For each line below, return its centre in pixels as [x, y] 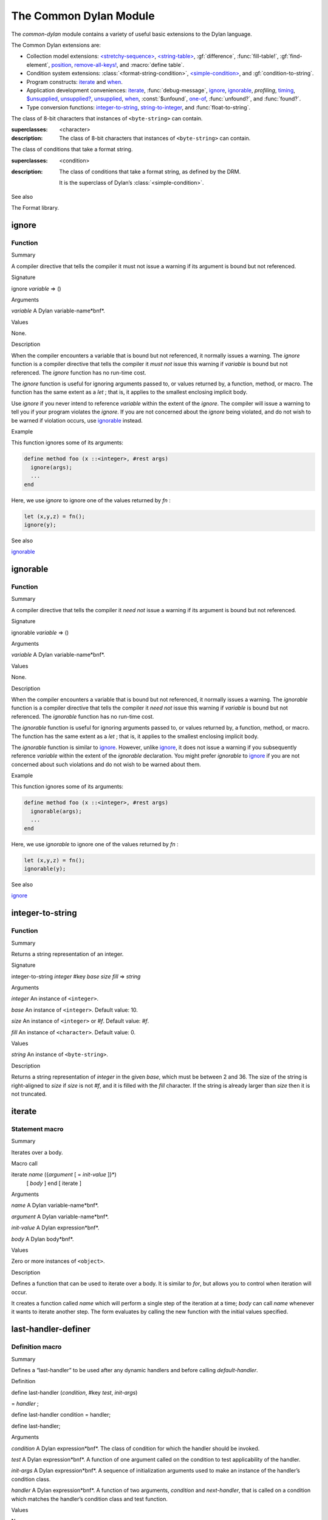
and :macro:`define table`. [152, 64]
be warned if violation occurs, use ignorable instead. [77, 420]
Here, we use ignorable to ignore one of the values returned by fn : [95, 844]
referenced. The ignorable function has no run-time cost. [83, 716]
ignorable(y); [45, 869]
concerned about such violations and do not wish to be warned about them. [106, 764]
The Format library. [35, 208]
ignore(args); [52, 467]
